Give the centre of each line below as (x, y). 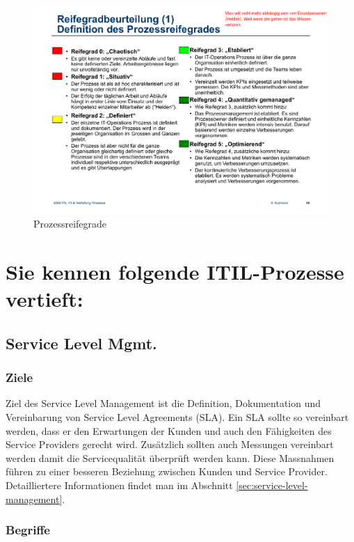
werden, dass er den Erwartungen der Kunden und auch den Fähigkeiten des (169, 430)
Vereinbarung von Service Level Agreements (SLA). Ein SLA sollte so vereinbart (177, 417)
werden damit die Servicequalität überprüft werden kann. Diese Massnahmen (170, 457)
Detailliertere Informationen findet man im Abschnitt (119, 485)
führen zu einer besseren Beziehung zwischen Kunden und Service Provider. (167, 471)
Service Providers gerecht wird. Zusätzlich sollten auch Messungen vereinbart (170, 444)
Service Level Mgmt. (81, 343)
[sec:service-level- (272, 485)
